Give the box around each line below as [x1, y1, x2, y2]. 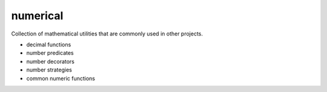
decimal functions [26, 41, 71, 48]
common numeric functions [26, 75, 95, 82]
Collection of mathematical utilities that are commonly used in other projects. [11, 30, 203, 37]
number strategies [26, 66, 72, 73]
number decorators [26, 58, 75, 65]
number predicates [26, 49, 74, 57]
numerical [11, 9, 64, 22]
